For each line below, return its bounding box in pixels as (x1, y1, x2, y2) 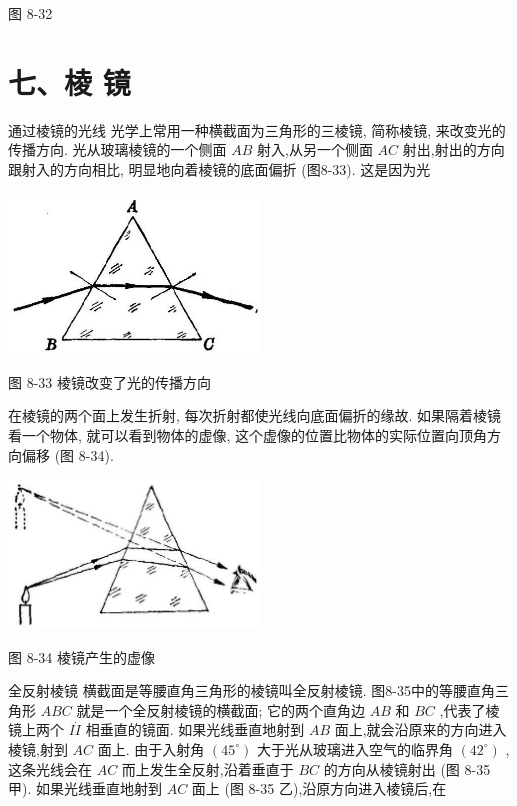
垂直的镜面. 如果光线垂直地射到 (99, 719, 305, 740)
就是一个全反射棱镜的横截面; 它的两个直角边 (76, 699, 366, 720)
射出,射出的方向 (402, 139, 505, 160)
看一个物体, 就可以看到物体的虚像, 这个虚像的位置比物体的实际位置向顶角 (8, 425, 488, 446)
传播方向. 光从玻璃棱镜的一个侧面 (8, 139, 227, 160)
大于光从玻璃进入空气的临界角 (256, 738, 453, 759)
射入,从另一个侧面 (257, 139, 373, 160)
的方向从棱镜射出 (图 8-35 (323, 758, 491, 779)
